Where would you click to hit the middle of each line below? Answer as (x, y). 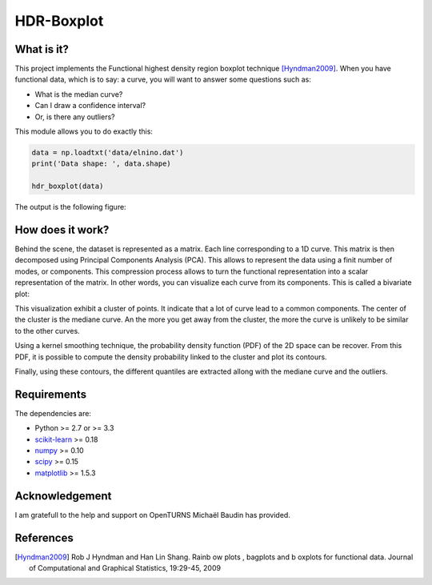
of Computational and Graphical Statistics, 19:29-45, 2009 (125, 568)
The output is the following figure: (71, 207)
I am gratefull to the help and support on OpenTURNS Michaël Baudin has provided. (153, 515)
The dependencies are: (53, 413)
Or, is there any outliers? (75, 117)
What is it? (42, 49)
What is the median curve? (79, 94)
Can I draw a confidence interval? (90, 106)
